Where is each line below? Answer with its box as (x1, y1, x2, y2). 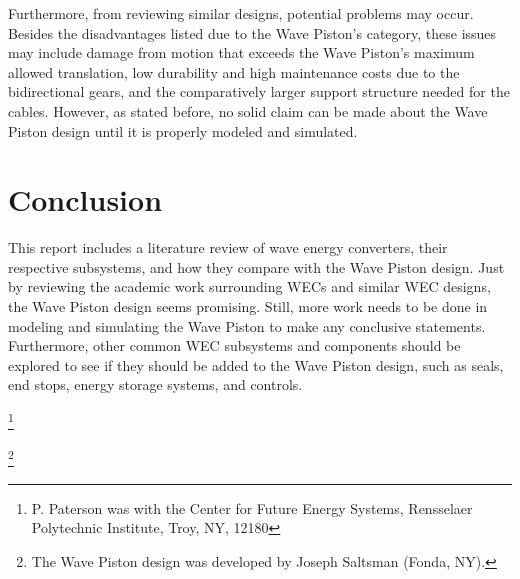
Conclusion (8, 179, 163, 220)
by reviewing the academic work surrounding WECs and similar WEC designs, (8, 276, 491, 297)
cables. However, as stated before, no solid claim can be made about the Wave (8, 100, 488, 121)
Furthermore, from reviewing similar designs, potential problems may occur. (8, 3, 474, 23)
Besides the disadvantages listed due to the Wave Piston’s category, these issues (8, 22, 497, 43)
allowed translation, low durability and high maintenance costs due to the (8, 61, 460, 82)
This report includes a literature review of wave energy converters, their (8, 237, 448, 258)
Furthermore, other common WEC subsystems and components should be (8, 335, 461, 356)
